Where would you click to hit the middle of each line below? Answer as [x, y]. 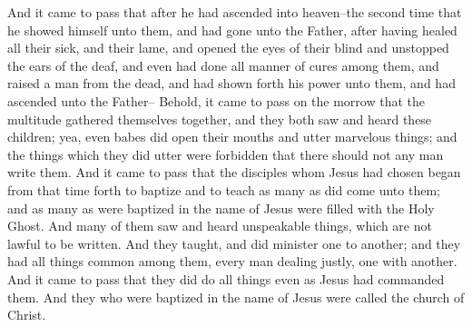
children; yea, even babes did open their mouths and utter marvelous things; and [232, 137]
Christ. [27, 315]
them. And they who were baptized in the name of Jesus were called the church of [236, 297]
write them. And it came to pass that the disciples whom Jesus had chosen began [234, 172]
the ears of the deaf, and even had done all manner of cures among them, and [223, 65]
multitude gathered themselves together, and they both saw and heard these [220, 119]
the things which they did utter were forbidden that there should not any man [226, 154]
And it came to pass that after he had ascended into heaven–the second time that [235, 12]
